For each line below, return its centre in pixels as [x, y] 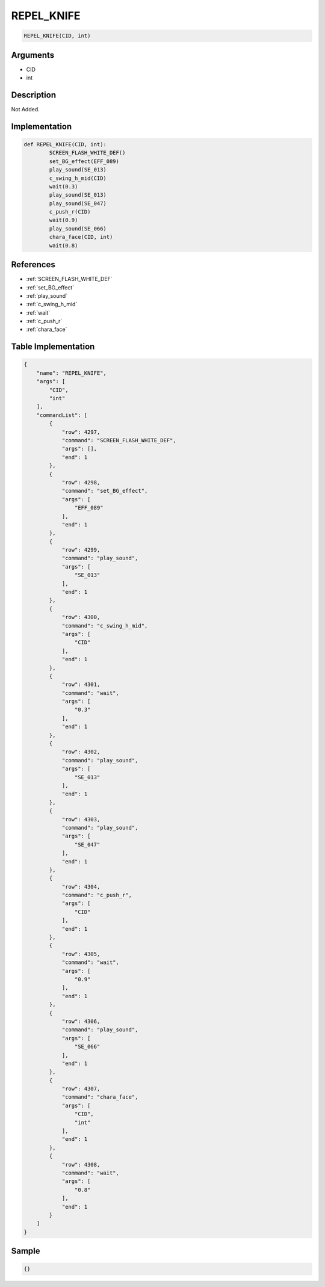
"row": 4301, [81, 685]
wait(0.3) [63, 186]
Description [34, 95]
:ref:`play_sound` [47, 295]
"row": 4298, [81, 482]
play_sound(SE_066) [78, 228]
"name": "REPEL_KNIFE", [71, 373]
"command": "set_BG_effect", [105, 491]
